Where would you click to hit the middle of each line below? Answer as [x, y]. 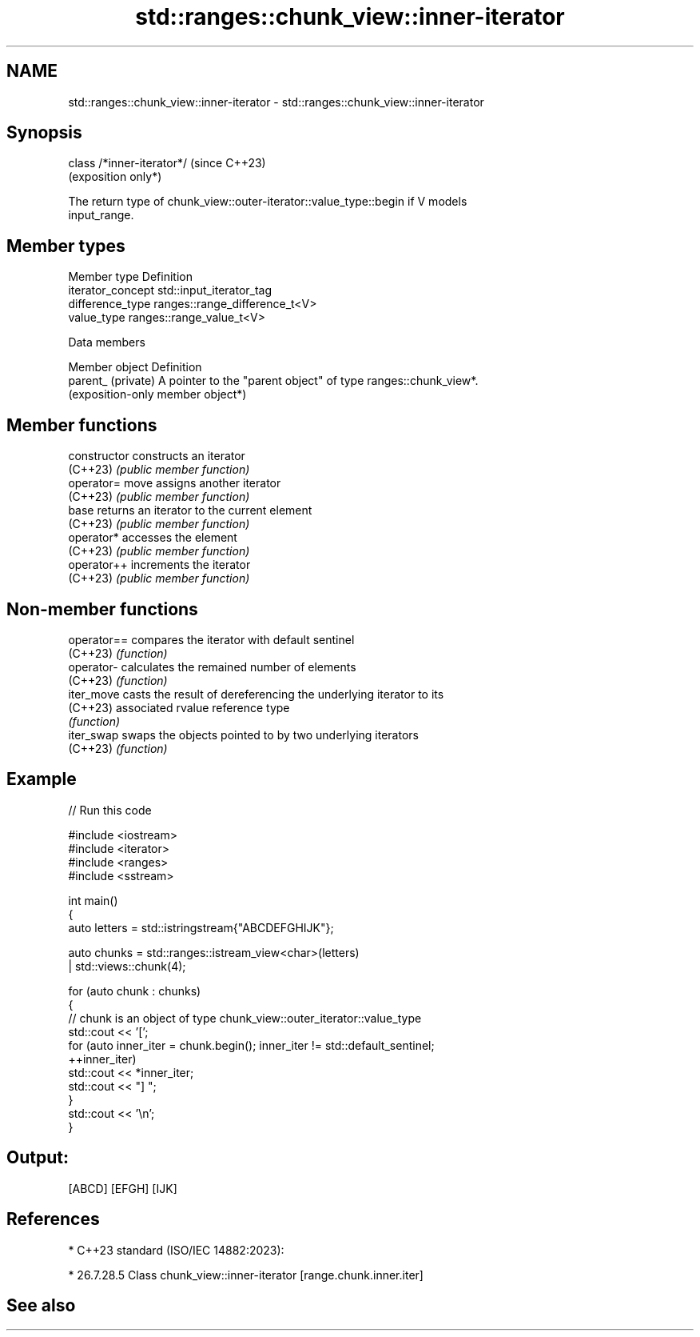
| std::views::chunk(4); [127, 966]
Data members [107, 342]
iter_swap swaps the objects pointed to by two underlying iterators [243, 735]
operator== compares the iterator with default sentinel [211, 639]
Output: [38, 1158]
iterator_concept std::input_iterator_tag [170, 290]
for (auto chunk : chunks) [135, 991]
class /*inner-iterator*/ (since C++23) [167, 163]
